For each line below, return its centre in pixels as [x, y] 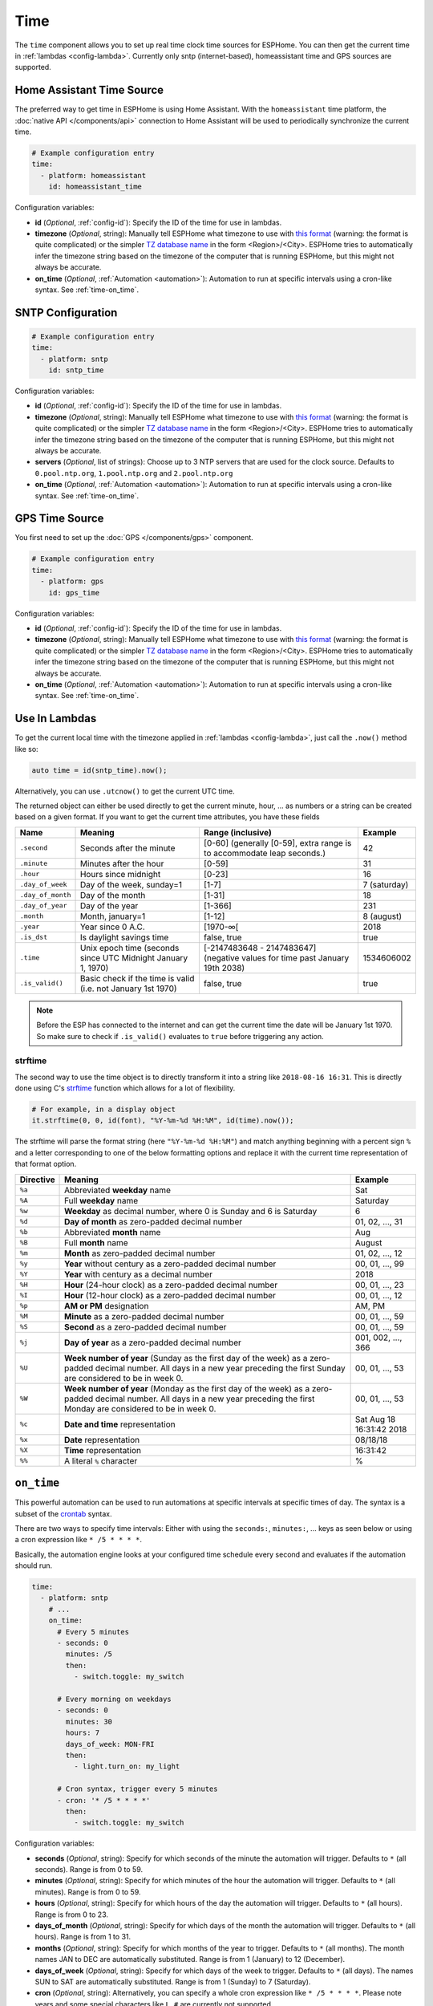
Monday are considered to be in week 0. [140, 1408]
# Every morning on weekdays [114, 1699]
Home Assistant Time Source [89, 90]
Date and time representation [120, 1424]
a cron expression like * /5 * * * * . [78, 1540]
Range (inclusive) [237, 832]
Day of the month [113, 895]
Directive [37, 1180]
